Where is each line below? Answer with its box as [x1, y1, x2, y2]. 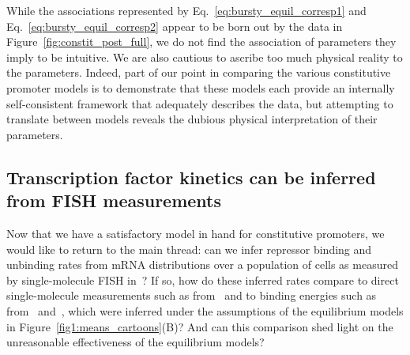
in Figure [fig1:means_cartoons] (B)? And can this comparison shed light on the [6, 318, 393, 334]
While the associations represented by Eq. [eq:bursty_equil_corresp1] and [6, 2, 367, 18]
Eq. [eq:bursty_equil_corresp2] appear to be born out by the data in [6, 17, 343, 34]
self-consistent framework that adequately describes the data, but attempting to [6, 95, 393, 111]
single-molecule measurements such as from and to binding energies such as [6, 287, 377, 304]
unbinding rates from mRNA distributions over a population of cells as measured [6, 256, 398, 273]
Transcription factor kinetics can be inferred [6, 164, 376, 189]
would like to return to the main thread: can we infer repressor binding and [6, 240, 372, 257]
